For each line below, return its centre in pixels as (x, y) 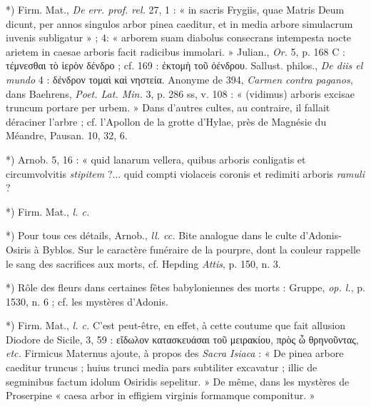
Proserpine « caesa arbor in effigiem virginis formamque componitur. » (161, 395)
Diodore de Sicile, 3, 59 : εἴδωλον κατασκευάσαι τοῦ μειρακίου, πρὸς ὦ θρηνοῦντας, (182, 339)
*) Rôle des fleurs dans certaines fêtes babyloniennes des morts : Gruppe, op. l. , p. (185, 287)
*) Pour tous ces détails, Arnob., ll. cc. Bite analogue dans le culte (151, 235)
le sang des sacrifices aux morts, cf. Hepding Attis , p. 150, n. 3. (143, 263)
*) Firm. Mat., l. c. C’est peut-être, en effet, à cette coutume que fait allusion (176, 325)
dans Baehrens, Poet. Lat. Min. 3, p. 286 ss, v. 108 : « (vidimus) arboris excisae (180, 93)
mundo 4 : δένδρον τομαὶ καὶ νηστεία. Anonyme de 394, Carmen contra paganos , (179, 79)
